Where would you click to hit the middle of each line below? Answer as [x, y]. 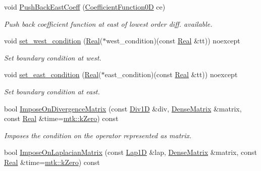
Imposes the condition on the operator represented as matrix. [98, 135]
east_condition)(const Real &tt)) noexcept [171, 74]
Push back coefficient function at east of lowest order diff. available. [108, 23]
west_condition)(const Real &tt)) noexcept [173, 41]
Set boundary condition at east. [52, 91]
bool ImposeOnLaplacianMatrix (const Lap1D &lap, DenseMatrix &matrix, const [131, 152]
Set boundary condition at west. [53, 57]
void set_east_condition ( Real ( [53, 74]
